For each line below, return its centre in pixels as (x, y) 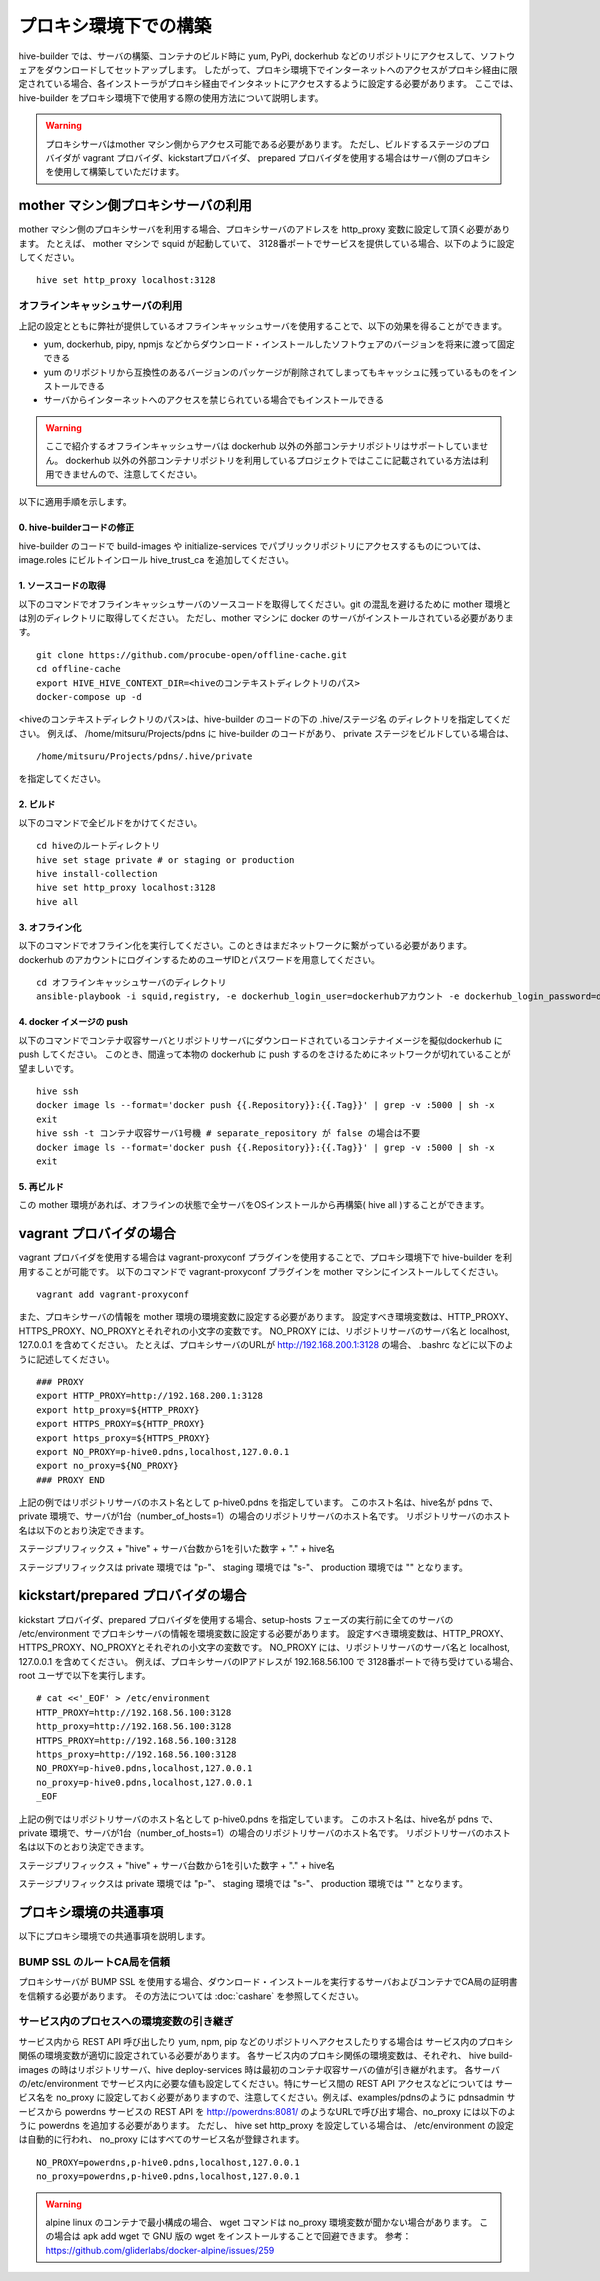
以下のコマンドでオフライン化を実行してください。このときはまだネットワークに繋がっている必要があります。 (245, 946)
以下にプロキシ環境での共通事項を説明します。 (114, 1936)
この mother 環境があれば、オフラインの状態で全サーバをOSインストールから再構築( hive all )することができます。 (254, 1205)
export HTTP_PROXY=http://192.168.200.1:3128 (150, 1396)
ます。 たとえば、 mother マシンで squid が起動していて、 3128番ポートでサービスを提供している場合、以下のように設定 (266, 243)
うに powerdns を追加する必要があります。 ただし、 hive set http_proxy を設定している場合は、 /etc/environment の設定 (266, 2126)
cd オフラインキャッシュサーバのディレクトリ (131, 982)
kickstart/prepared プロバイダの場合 (132, 1595)
